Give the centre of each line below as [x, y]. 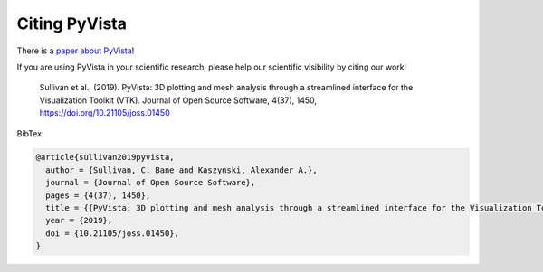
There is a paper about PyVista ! [76, 51]
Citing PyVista [71, 23]
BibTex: [30, 133]
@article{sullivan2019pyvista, [105, 157]
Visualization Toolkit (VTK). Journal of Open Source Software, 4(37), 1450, [178, 100]
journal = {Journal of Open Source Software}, [151, 183]
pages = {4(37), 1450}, [98, 195]
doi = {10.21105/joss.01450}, [113, 233]
